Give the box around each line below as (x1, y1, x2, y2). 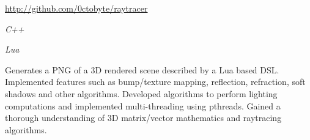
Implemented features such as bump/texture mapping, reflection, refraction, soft (5, 75, 306, 88)
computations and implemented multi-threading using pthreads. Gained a (5, 99, 281, 112)
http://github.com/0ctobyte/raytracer (5, 2, 148, 14)
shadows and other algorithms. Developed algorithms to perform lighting (5, 87, 278, 100)
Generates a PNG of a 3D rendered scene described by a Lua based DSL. (5, 63, 279, 76)
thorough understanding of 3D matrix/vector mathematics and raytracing (5, 111, 282, 124)
